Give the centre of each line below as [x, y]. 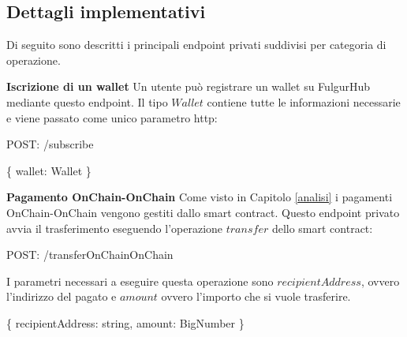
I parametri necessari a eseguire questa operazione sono [140, 281]
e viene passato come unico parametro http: [112, 117]
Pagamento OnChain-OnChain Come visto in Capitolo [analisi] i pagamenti [200, 197]
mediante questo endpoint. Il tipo [87, 101]
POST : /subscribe [50, 144]
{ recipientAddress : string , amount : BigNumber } [125, 322]
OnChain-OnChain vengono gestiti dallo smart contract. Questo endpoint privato [203, 212]
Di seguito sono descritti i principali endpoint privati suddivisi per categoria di [196, 45]
